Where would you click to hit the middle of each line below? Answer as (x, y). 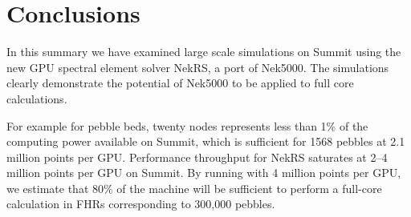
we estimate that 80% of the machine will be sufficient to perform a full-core (194, 188)
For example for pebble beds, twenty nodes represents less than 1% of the (187, 125)
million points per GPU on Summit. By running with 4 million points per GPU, (204, 173)
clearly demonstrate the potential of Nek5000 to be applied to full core (180, 83)
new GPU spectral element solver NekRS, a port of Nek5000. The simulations (198, 67)
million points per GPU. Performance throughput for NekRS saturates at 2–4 (197, 157)
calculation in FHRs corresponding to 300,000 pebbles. (141, 204)
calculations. (37, 98)
